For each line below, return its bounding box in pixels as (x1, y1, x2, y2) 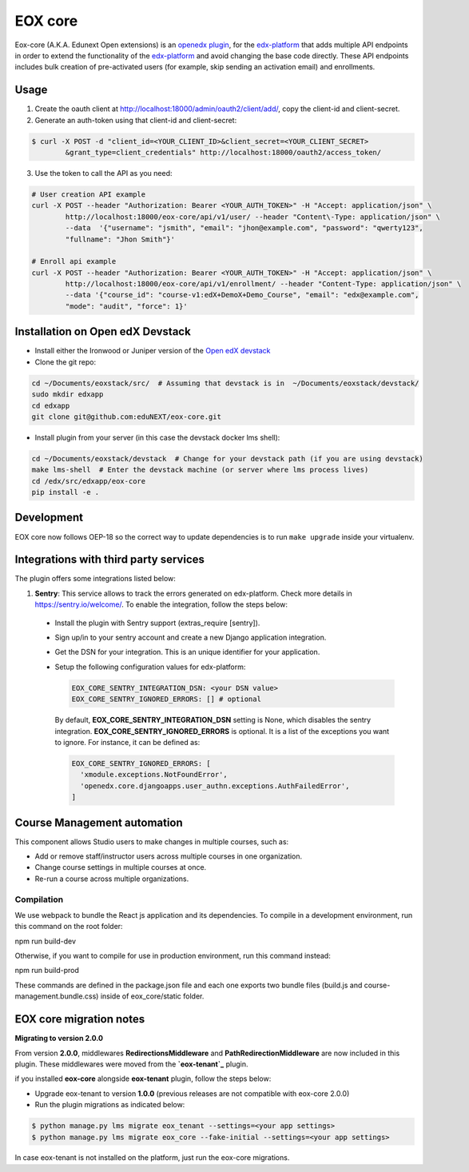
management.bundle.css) (14, 991, 99, 1001)
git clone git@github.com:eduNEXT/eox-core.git (31, 412, 221, 421)
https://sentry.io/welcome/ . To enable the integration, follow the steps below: (34, 600, 288, 609)
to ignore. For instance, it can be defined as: (54, 737, 201, 747)
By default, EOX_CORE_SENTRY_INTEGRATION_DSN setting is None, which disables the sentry (54, 716, 372, 725)
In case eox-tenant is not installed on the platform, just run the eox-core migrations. (14, 1153, 290, 1162)
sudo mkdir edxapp (31, 390, 104, 399)
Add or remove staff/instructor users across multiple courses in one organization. (34, 851, 303, 861)
